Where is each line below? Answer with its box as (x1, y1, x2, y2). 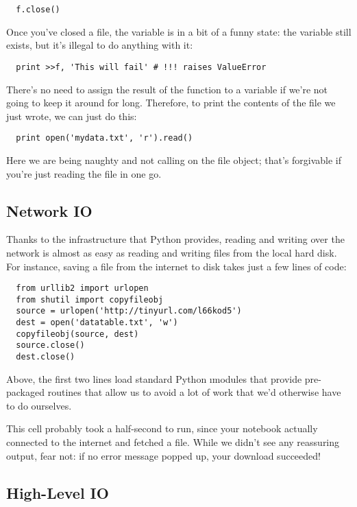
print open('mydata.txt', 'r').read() (16, 133, 193, 143)
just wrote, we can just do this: (6, 108, 137, 123)
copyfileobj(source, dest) (16, 329, 139, 339)
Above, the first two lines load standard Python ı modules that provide (6, 371, 302, 386)
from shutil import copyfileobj (16, 294, 164, 305)
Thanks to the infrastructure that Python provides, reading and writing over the (6, 232, 345, 246)
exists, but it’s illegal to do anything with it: (6, 38, 193, 52)
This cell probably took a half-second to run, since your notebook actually (6, 421, 318, 436)
